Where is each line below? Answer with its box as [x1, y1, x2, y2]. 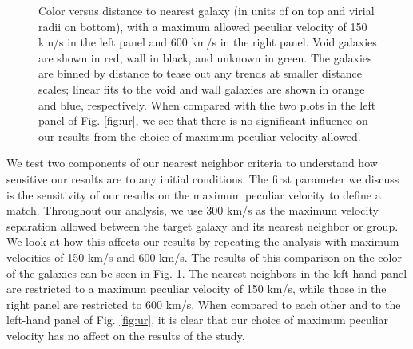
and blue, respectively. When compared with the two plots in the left [38, 96, 376, 113]
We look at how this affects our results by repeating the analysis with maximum [6, 233, 399, 250]
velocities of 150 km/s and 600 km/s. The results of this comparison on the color [6, 248, 402, 265]
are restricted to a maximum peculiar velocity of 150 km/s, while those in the [6, 280, 387, 297]
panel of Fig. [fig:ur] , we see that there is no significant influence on [38, 112, 368, 129]
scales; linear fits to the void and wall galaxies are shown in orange [38, 80, 365, 97]
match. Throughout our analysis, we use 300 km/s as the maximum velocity [6, 202, 379, 219]
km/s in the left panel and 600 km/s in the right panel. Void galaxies [38, 34, 377, 50]
